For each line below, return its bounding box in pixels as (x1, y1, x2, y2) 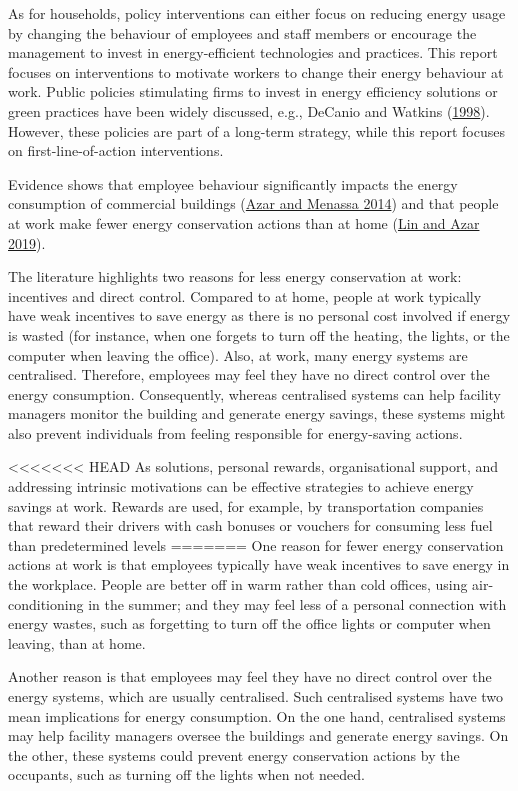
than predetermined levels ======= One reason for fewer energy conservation (8, 534, 504, 555)
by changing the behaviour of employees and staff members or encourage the (8, 22, 477, 43)
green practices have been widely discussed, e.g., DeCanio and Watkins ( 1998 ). (8, 100, 490, 121)
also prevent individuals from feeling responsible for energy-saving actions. (8, 422, 463, 443)
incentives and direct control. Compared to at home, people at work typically (8, 285, 482, 306)
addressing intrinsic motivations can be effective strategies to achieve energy (8, 476, 474, 497)
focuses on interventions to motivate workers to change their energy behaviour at (8, 61, 504, 82)
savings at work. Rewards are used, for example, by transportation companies (8, 495, 484, 516)
